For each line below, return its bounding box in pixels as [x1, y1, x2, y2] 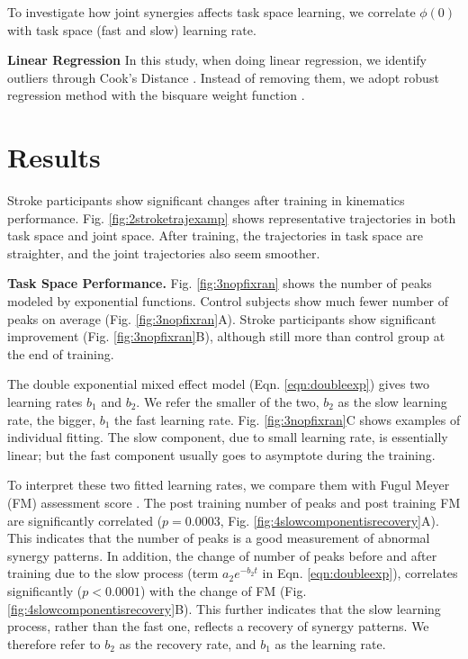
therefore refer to [7, 634, 101, 653]
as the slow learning [337, 393, 447, 411]
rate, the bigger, [7, 410, 96, 429]
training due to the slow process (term [7, 564, 219, 582]
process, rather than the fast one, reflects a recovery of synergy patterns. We [7, 617, 429, 636]
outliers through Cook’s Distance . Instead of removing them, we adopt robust [7, 68, 439, 86]
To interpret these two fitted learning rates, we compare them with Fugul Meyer [7, 475, 450, 494]
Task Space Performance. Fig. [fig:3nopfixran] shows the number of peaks [7, 274, 432, 293]
